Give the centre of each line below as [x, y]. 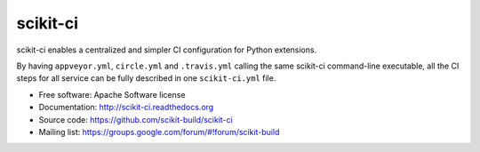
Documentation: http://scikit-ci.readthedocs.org [126, 108]
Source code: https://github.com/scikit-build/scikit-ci [136, 119]
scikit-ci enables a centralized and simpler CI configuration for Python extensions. [167, 50]
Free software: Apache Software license [112, 94]
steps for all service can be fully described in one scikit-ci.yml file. [146, 78]
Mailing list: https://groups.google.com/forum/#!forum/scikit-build [159, 132]
